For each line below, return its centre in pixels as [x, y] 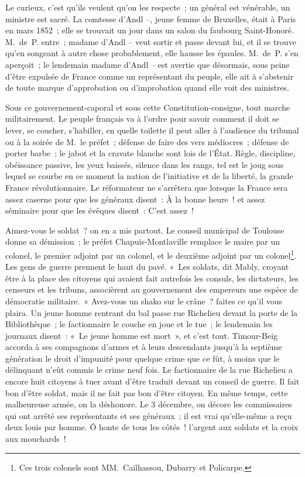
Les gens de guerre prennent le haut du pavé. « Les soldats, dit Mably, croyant [147, 267]
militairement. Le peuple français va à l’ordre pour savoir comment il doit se [142, 119]
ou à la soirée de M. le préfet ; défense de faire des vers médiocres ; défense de [147, 141]
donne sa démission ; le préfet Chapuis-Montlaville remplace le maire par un [143, 241]
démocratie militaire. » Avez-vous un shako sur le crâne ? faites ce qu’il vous [144, 301]
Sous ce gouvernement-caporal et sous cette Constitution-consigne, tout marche [148, 107]
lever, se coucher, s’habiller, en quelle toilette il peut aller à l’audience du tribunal [152, 130]
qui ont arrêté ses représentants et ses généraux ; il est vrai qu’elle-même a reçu [149, 415]
